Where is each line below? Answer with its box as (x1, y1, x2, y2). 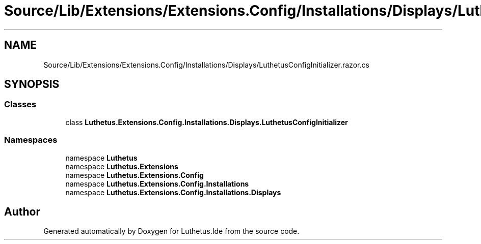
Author (4, 205, 40, 218)
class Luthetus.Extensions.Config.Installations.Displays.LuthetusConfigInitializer (65, 117, 348, 127)
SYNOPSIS (4, 78, 60, 91)
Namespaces (4, 135, 58, 145)
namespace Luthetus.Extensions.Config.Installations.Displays (65, 188, 281, 197)
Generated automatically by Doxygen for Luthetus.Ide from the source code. (43, 227, 300, 236)
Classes (4, 99, 37, 110)
